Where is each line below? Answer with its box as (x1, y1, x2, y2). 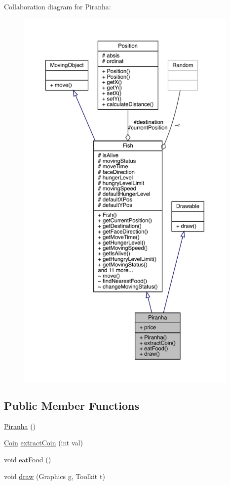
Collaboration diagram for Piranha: (4, 1, 111, 11)
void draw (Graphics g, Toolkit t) (4, 471, 105, 481)
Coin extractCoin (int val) (4, 437, 83, 448)
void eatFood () (4, 454, 51, 464)
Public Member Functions (4, 397, 139, 413)
